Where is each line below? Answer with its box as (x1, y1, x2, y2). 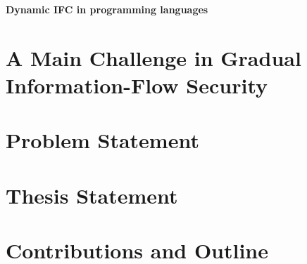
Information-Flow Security (6, 70, 268, 99)
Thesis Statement (6, 180, 178, 209)
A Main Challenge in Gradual (6, 43, 301, 72)
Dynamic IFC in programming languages (6, 2, 208, 16)
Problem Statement (6, 126, 199, 154)
